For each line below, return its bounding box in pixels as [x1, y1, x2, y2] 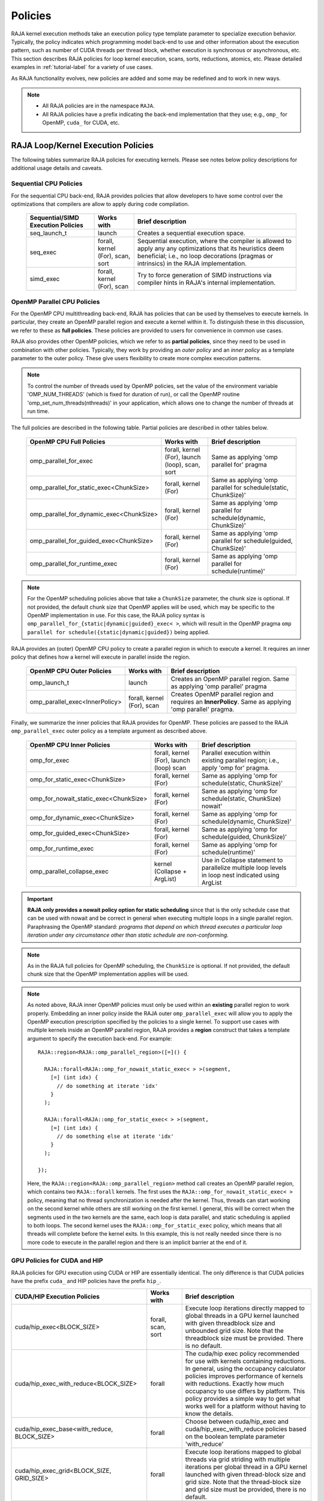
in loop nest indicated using [201, 871, 280, 879]
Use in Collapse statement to [201, 856, 283, 864]
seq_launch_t [29, 229, 67, 237]
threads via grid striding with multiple [185, 1455, 290, 1463]
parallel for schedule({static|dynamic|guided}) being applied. [27, 628, 210, 636]
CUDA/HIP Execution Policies [14, 1292, 100, 1300]
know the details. [185, 1409, 234, 1418]
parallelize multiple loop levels [201, 863, 287, 872]
